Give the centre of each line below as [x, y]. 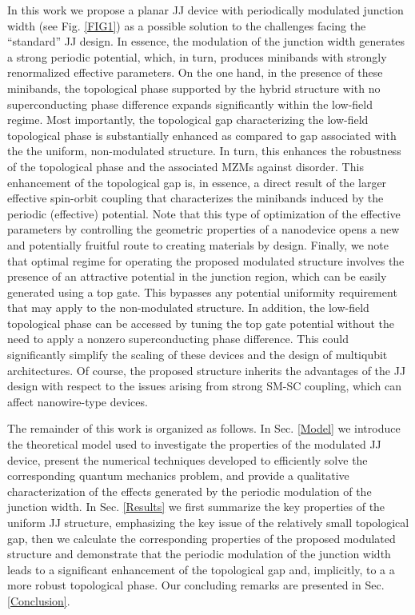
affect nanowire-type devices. [78, 401]
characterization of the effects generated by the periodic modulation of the [190, 491]
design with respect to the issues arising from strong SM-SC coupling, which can [205, 386]
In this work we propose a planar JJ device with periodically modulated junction [206, 10]
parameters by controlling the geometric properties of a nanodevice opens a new [204, 229]
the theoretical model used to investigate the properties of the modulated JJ [194, 444]
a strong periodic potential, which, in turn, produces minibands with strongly [197, 56]
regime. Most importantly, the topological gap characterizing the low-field [188, 120]
